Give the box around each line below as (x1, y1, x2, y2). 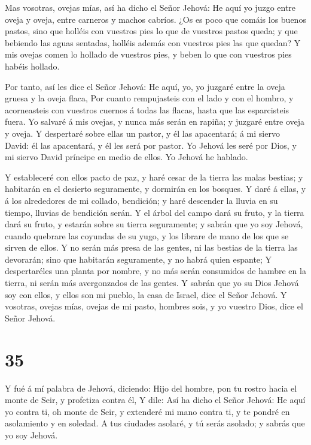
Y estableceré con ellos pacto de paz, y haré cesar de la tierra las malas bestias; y (5, 170, 303, 183)
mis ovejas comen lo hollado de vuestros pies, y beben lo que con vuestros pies (5, 48, 292, 61)
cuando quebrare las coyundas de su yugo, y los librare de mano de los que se (5, 229, 289, 242)
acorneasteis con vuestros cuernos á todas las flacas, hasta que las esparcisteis (5, 103, 289, 116)
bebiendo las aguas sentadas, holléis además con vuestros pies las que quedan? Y (5, 36, 301, 49)
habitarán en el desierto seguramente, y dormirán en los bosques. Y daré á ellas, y (5, 182, 306, 195)
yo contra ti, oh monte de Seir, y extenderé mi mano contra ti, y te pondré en (5, 405, 290, 417)
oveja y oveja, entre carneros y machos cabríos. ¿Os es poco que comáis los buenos (5, 13, 306, 25)
